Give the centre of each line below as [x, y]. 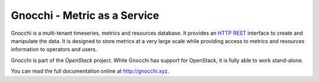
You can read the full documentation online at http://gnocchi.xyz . [90, 71]
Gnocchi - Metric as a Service [85, 15]
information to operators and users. [54, 50]
